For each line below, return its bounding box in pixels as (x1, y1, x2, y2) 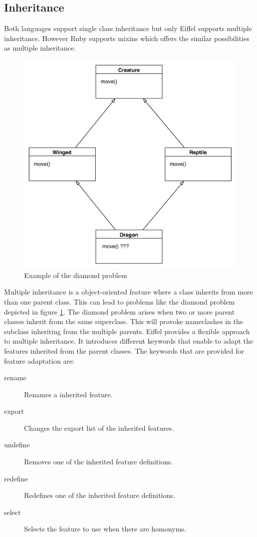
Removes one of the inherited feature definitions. (24, 456, 173, 467)
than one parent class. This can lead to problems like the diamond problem (4, 296, 235, 307)
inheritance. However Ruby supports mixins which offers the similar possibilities (4, 33, 249, 43)
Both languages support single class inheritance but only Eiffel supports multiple (4, 23, 252, 34)
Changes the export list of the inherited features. (24, 422, 174, 433)
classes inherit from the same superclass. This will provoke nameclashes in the (4, 316, 243, 327)
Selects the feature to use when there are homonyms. (24, 523, 186, 534)
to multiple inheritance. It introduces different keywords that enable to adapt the (4, 336, 253, 346)
